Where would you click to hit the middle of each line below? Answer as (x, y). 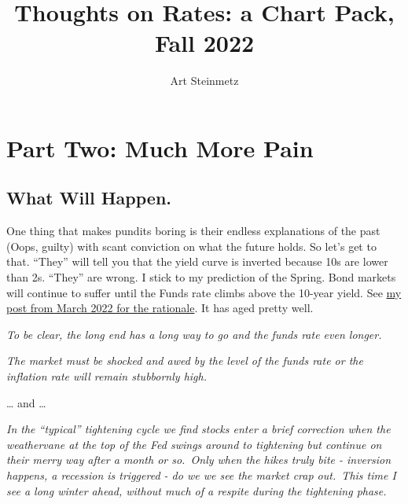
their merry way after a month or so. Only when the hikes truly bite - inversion (199, 460)
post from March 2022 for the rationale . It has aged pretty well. (160, 308)
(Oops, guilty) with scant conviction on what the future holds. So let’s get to (191, 246)
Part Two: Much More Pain (160, 147)
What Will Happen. (89, 198)
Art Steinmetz (204, 81)
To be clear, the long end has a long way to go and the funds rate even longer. (194, 334)
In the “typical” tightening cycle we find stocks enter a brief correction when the (198, 429)
